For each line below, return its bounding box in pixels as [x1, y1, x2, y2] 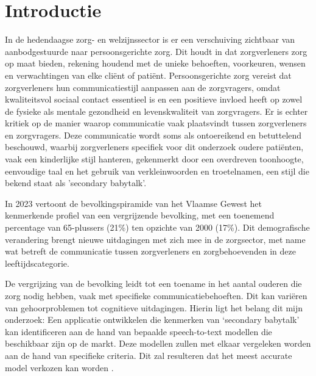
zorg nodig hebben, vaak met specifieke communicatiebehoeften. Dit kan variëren [5, 289, 307, 302]
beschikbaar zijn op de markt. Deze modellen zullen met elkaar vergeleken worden [5, 337, 311, 350]
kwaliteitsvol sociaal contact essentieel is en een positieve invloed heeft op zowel [5, 93, 303, 106]
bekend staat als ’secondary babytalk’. [5, 176, 147, 189]
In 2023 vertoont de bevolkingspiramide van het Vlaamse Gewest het [5, 197, 262, 209]
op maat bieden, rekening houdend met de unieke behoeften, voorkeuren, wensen [5, 57, 306, 70]
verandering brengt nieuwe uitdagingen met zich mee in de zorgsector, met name [5, 233, 306, 245]
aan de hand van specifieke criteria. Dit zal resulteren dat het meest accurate [5, 349, 292, 361]
